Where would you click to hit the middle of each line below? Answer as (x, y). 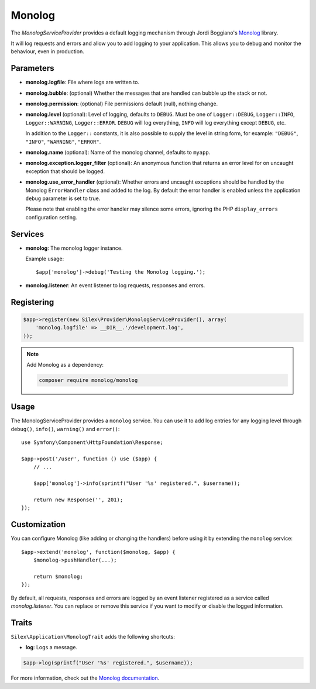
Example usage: (45, 259)
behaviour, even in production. (47, 51)
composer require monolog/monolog (88, 380)
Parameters (32, 68)
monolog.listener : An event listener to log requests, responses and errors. (115, 285)
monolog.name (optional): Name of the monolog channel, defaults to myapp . (118, 152)
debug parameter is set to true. (63, 198)
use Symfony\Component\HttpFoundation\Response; (92, 442)
